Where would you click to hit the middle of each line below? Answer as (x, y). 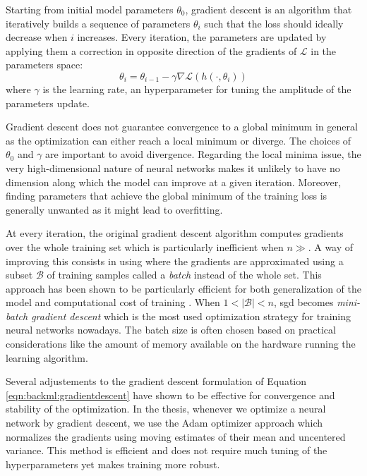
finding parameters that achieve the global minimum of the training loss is (167, 196)
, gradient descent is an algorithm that (269, 9)
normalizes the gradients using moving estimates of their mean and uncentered (176, 436)
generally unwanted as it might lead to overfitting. (114, 209)
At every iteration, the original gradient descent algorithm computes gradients (175, 233)
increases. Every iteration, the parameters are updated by (202, 37)
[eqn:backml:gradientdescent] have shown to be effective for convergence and (170, 395)
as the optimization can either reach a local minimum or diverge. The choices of (179, 140)
